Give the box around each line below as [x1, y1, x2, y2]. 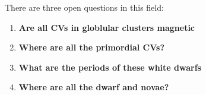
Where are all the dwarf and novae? [18, 81, 169, 93]
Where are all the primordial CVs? [18, 41, 165, 53]
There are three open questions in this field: [5, 1, 164, 13]
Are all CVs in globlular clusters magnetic [18, 21, 195, 33]
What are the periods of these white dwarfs [18, 61, 201, 73]
